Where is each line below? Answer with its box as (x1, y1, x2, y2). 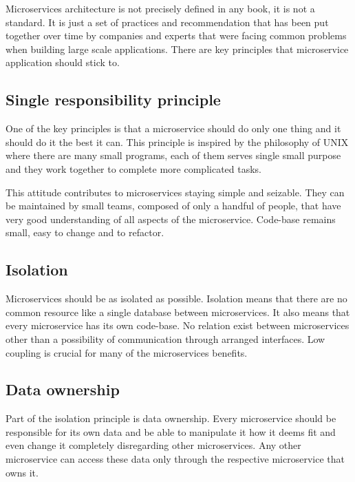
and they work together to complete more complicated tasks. (6, 161, 262, 176)
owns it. (6, 465, 39, 479)
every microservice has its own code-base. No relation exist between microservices (6, 318, 349, 333)
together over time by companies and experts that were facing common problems (6, 28, 347, 43)
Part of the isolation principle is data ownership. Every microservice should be (6, 411, 336, 426)
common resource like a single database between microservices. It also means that (6, 304, 350, 319)
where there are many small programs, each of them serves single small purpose (6, 148, 341, 163)
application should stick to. (6, 55, 120, 70)
